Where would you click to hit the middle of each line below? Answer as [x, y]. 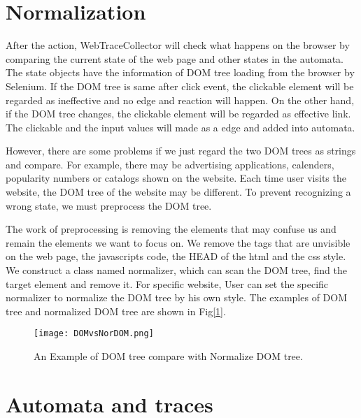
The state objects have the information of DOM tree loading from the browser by [180, 72]
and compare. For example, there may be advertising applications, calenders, [170, 164]
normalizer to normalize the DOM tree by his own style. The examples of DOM [177, 297]
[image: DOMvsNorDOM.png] [94, 334]
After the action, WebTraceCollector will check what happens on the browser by [178, 45]
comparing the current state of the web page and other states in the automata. [175, 58]
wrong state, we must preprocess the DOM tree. [109, 205]
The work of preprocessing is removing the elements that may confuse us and [171, 229]
